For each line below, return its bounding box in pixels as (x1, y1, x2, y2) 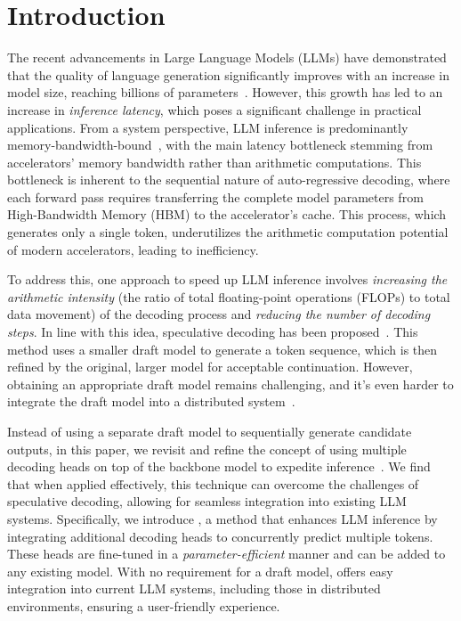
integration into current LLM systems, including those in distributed (7, 579, 381, 598)
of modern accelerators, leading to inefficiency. (7, 240, 259, 258)
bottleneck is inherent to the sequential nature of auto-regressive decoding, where (7, 170, 450, 189)
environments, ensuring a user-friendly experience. (7, 596, 280, 615)
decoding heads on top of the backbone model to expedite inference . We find (7, 457, 431, 476)
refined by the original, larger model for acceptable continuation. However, (7, 357, 413, 376)
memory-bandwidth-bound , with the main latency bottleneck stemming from (7, 135, 433, 154)
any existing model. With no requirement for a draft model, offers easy (7, 561, 393, 580)
